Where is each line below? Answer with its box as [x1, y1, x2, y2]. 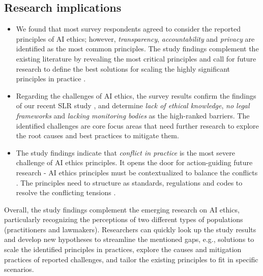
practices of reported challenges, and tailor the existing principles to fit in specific [4, 254, 258, 264]
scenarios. [4, 264, 34, 274]
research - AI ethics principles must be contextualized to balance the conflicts [16, 167, 258, 177]
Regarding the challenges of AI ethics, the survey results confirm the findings [16, 90, 256, 101]
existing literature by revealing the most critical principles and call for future [16, 53, 256, 64]
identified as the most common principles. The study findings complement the [16, 43, 259, 54]
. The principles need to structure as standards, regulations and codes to [16, 177, 243, 188]
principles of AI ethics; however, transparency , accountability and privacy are [16, 33, 255, 44]
